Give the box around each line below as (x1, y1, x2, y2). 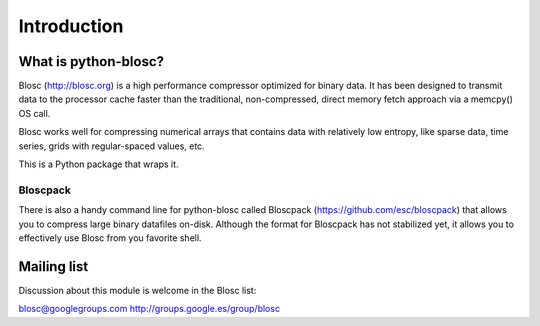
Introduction (18, 15, 124, 37)
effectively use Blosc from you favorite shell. (18, 231, 202, 244)
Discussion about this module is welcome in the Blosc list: (18, 284, 257, 296)
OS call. (18, 107, 51, 119)
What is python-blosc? (18, 53, 165, 70)
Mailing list (18, 258, 89, 275)
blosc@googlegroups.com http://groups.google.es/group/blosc (18, 303, 280, 315)
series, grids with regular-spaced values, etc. (18, 140, 205, 152)
